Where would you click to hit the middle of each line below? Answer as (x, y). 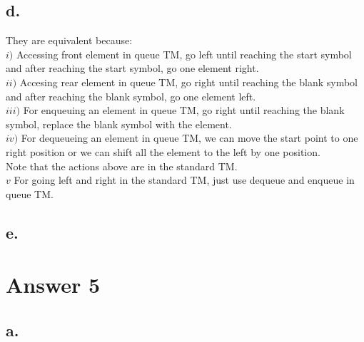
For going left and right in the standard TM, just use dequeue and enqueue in (184, 180)
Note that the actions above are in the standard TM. (122, 166)
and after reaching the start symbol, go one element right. (132, 68)
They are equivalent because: (69, 40)
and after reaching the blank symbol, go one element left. (131, 96)
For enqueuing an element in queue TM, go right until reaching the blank (184, 110)
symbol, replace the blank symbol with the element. (119, 124)
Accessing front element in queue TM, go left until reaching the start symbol (184, 54)
